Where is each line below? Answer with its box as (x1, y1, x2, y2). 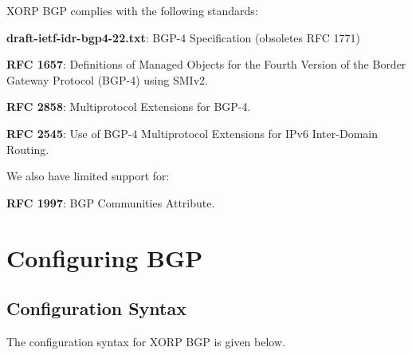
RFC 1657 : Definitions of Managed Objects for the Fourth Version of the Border (6, 56, 406, 73)
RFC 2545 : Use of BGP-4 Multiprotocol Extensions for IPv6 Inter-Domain (6, 124, 378, 141)
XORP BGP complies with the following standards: (6, 2, 258, 18)
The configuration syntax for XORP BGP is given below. (6, 333, 285, 349)
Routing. (6, 140, 49, 157)
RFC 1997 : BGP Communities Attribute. (6, 194, 215, 211)
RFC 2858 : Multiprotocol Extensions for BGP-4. (6, 98, 251, 115)
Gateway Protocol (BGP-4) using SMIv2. (6, 71, 208, 88)
